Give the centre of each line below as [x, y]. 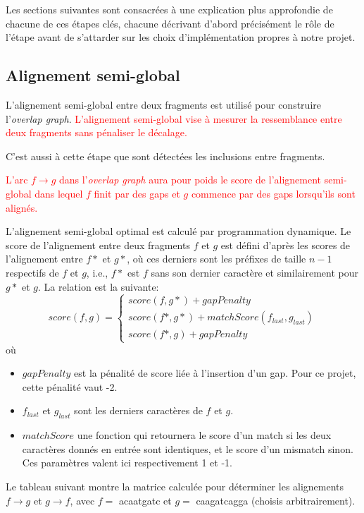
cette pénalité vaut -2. [70, 386]
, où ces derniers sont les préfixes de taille [216, 259]
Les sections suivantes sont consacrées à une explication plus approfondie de [169, 9]
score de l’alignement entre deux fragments [98, 245]
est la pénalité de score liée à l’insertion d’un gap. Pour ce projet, [215, 373]
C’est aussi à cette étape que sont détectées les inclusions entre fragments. [165, 156]
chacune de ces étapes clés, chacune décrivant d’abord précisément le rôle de [170, 23]
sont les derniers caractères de [138, 410]
